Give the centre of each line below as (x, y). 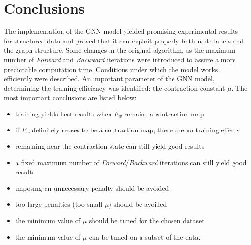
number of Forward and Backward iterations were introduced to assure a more (120, 59)
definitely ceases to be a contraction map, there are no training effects (136, 130)
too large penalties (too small (59, 204)
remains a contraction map (164, 113)
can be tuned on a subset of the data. (145, 237)
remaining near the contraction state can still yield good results (110, 146)
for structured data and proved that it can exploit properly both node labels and (124, 40)
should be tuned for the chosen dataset (147, 221)
